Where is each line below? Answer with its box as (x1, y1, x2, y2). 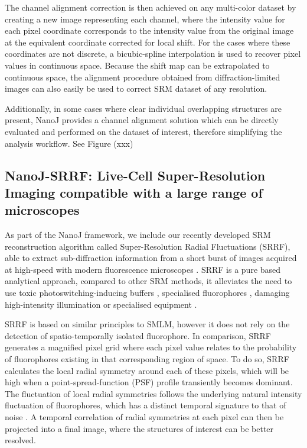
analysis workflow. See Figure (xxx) (5, 137, 133, 149)
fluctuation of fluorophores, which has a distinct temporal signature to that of (5, 399, 286, 411)
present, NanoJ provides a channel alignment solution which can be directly (5, 114, 279, 126)
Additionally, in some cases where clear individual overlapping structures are (5, 102, 282, 114)
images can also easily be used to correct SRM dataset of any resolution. (5, 82, 267, 95)
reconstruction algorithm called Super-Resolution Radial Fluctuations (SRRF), (5, 240, 290, 252)
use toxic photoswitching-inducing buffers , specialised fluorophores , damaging (5, 286, 290, 299)
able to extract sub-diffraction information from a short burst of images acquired (5, 252, 297, 264)
